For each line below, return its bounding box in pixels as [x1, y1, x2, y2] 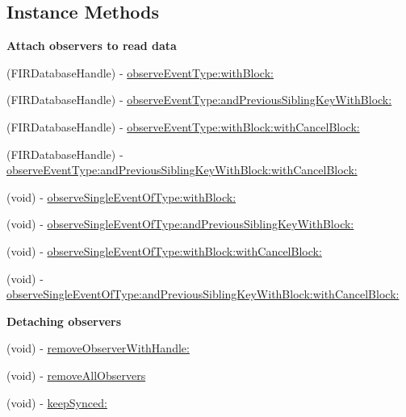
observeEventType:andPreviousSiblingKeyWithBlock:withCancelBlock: [6, 161, 358, 178]
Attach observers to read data [6, 37, 177, 54]
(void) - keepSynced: [6, 394, 107, 411]
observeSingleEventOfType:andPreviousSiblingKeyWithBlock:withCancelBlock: [6, 286, 400, 302]
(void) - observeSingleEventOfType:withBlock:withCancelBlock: [6, 242, 322, 259]
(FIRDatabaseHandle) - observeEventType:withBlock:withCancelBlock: [6, 118, 360, 135]
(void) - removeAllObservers [6, 366, 146, 383]
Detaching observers [6, 312, 122, 329]
